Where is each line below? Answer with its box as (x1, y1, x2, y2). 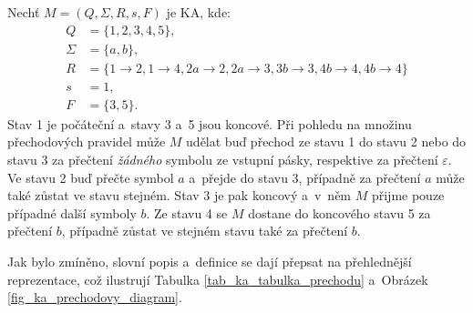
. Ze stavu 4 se (146, 203, 228, 222)
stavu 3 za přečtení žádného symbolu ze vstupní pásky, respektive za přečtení (7, 149, 438, 168)
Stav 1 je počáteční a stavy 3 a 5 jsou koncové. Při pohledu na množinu (7, 114, 412, 133)
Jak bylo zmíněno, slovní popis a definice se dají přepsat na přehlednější (7, 251, 412, 270)
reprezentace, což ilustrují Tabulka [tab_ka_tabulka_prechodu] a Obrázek (7, 269, 428, 288)
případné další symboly (7, 203, 137, 222)
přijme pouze (371, 186, 445, 205)
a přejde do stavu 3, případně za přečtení (189, 167, 421, 187)
